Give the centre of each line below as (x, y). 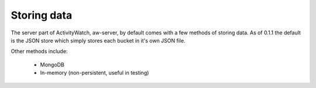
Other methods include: (39, 51)
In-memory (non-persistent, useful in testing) (95, 73)
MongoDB (52, 65)
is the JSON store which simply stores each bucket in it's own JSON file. (98, 40)
